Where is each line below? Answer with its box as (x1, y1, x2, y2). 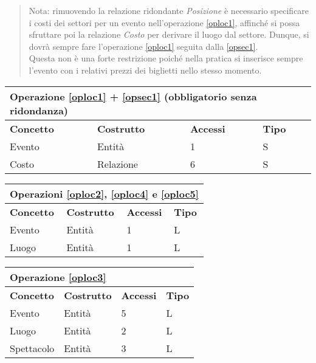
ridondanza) (10, 103, 69, 117)
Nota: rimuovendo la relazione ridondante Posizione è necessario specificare (29, 4, 309, 16)
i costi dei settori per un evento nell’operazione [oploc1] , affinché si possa (29, 16, 300, 29)
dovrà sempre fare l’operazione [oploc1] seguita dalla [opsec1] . (29, 40, 258, 52)
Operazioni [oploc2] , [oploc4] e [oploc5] (10, 186, 199, 201)
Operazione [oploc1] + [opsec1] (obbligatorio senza (10, 89, 257, 103)
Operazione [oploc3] (10, 269, 106, 284)
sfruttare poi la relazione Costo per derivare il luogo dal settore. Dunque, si (29, 28, 309, 41)
